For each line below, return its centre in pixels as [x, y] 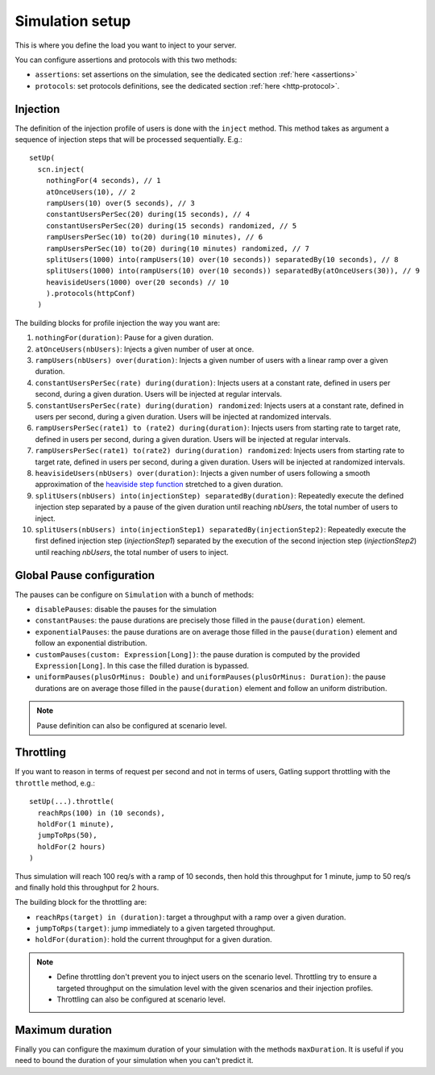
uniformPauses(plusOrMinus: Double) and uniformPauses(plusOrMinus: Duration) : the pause [210, 677]
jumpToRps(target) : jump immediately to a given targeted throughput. [155, 928]
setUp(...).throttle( [72, 802]
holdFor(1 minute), [76, 824]
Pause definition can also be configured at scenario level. [132, 725]
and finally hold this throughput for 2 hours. [87, 887]
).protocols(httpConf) [91, 294]
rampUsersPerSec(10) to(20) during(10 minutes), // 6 [154, 237]
